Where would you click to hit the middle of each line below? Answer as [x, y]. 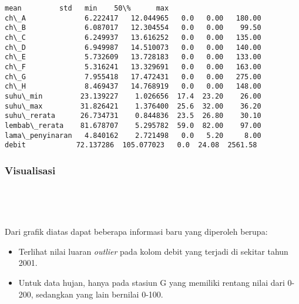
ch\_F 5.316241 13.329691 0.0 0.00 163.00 [133, 67]
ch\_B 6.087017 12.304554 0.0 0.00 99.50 [133, 28]
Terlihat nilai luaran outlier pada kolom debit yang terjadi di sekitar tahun [153, 251]
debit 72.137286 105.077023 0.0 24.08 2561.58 [131, 145]
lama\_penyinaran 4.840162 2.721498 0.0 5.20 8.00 [133, 135]
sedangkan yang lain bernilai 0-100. [100, 294]
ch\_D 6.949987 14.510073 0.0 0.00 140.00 [133, 47]
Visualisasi [30, 170]
